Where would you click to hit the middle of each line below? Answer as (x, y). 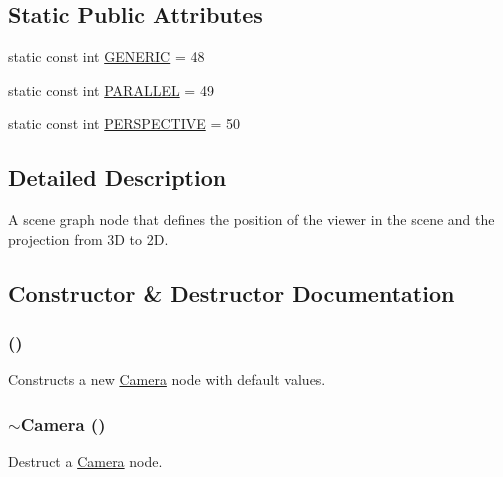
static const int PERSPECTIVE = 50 (124, 123)
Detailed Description (117, 177)
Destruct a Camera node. (85, 461)
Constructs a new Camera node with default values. (167, 379)
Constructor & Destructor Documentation (231, 292)
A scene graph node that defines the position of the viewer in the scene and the (251, 219)
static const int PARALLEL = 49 (111, 89)
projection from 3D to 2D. (88, 238)
